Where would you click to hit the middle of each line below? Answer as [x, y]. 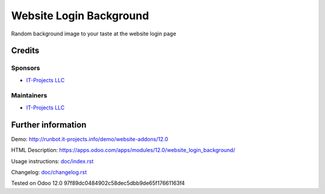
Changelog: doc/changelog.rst [49, 172]
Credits [25, 51]
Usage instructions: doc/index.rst [52, 161]
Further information [49, 125]
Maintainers [29, 95]
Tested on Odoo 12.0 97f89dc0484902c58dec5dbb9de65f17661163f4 [98, 183]
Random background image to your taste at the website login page [94, 34]
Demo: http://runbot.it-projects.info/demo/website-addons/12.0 [90, 139]
